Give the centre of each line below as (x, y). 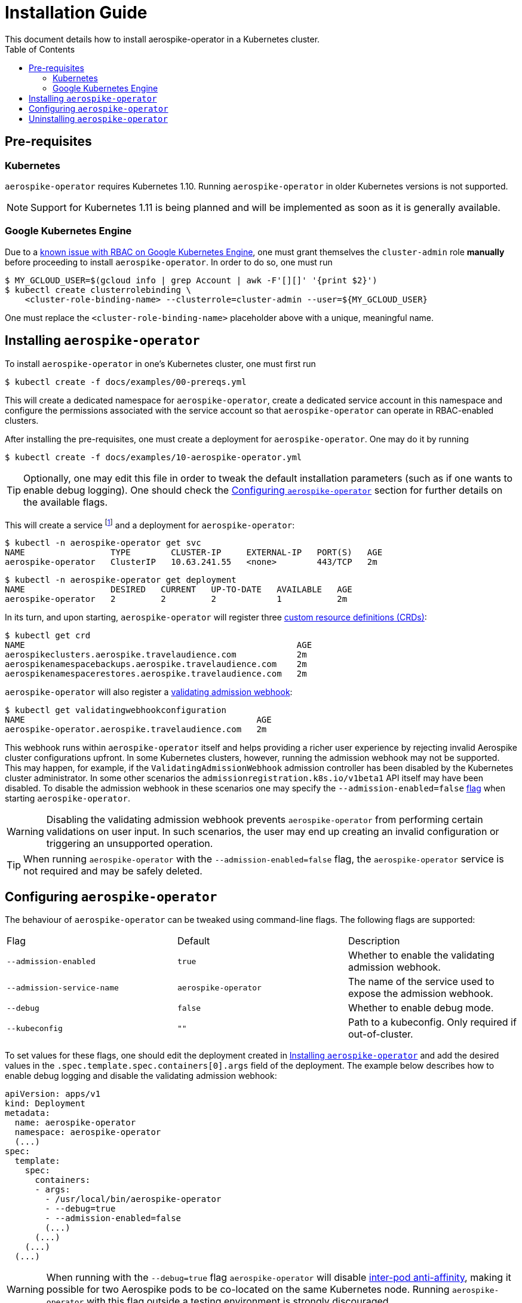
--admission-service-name (63, 987)
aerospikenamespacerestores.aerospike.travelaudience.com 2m (156, 674)
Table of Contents (40, 49)
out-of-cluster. (380, 1034)
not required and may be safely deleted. (113, 871)
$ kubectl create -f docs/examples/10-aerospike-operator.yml (153, 457)
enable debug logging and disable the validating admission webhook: (141, 1076)
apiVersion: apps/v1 (53, 1094)
